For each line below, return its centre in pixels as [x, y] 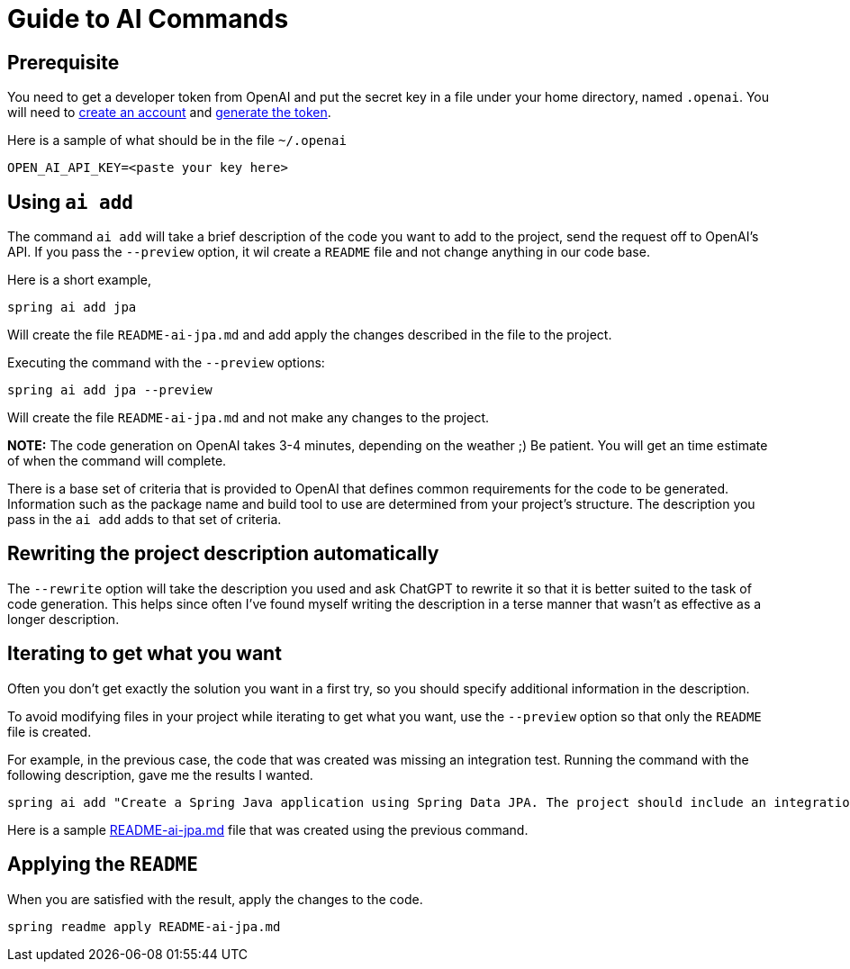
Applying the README [103, 865]
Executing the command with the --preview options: [166, 363]
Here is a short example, [80, 280]
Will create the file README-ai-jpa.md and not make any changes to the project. [249, 418]
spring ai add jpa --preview [110, 390]
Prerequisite [63, 62]
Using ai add [70, 202]
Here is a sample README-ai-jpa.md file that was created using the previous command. [268, 829]
